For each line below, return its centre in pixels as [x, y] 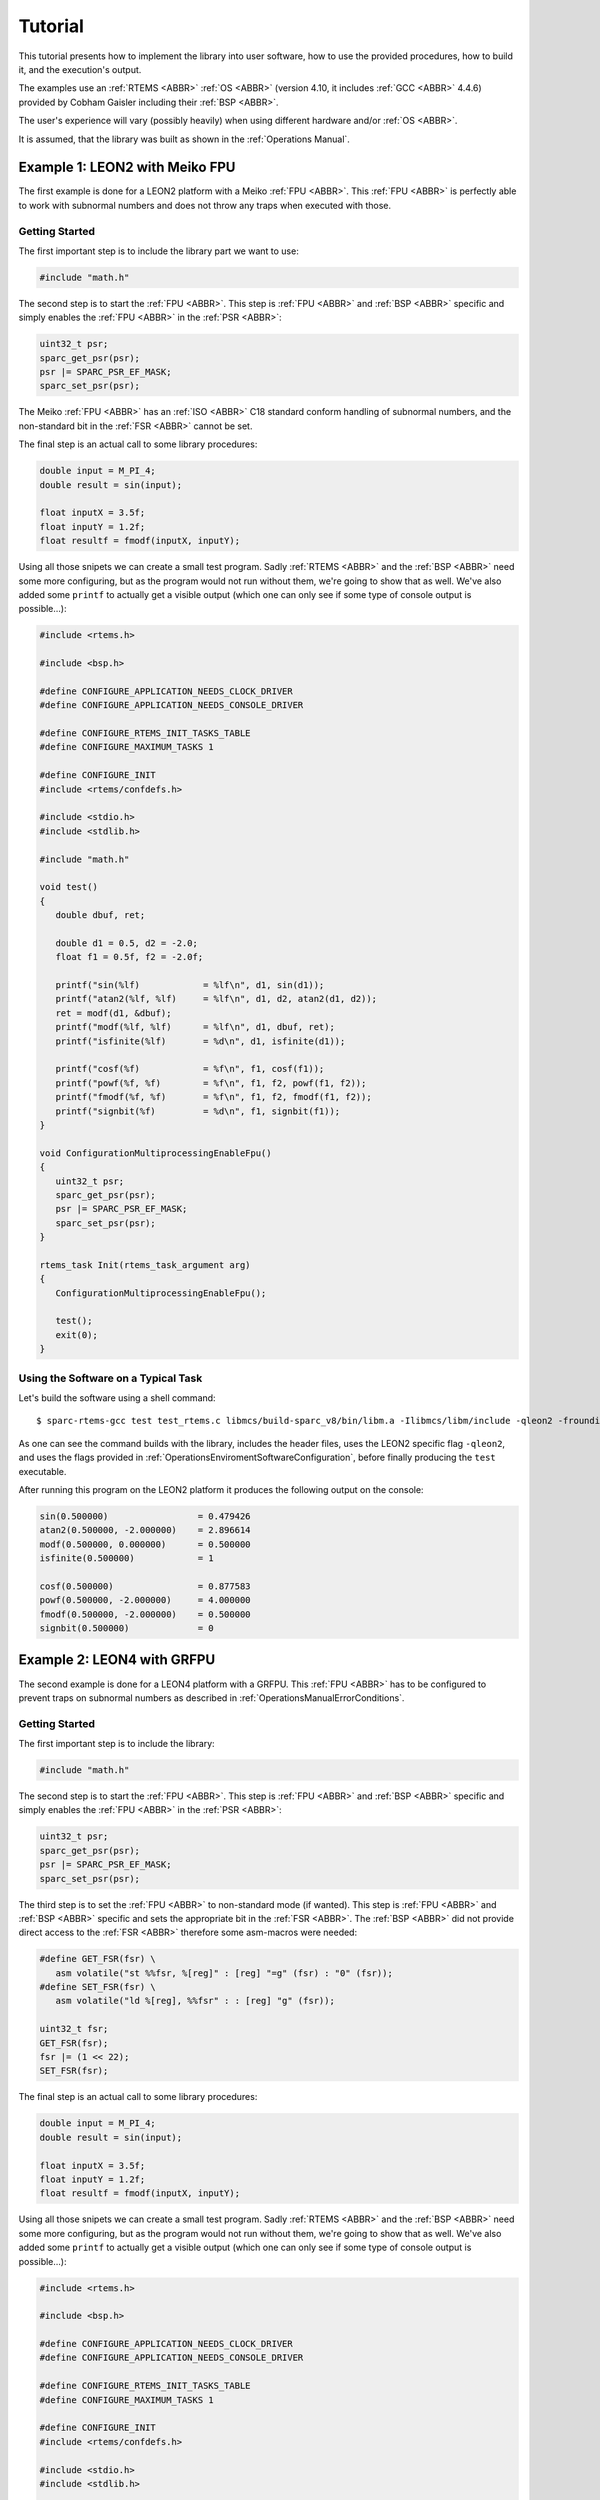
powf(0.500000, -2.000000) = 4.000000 [145, 1600]
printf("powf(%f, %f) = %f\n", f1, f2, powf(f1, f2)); [211, 1083]
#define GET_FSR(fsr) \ [98, 1959]
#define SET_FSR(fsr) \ [98, 1987]
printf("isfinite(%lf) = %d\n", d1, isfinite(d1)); [200, 1041]
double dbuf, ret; [100, 915]
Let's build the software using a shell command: [117, 1397]
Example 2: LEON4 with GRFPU [117, 1660]
